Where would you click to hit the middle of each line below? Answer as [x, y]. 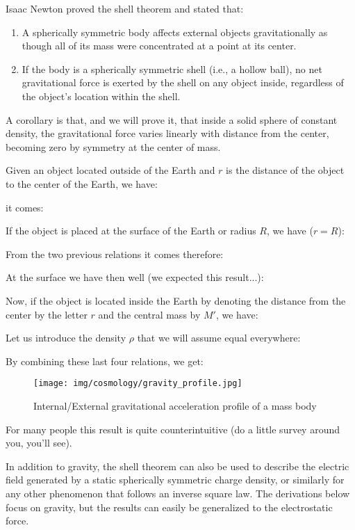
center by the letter [47, 314]
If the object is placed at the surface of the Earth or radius [131, 231]
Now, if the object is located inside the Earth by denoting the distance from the [176, 300]
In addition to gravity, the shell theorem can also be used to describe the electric [177, 466]
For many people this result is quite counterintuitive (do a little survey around [173, 429]
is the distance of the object [285, 170]
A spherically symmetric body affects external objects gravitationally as [175, 32]
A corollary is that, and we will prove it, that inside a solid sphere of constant [172, 119]
